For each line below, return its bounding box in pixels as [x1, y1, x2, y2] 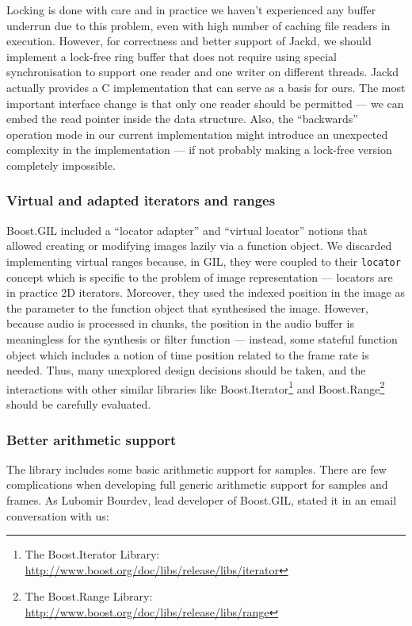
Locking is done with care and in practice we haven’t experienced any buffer [6, 2, 376, 17]
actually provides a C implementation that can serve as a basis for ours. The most [6, 79, 406, 95]
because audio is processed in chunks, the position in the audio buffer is [6, 315, 354, 332]
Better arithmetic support [6, 429, 177, 449]
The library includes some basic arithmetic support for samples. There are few [6, 460, 387, 477]
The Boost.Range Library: [25, 588, 153, 605]
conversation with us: [6, 507, 109, 524]
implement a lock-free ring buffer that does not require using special [6, 48, 337, 64]
